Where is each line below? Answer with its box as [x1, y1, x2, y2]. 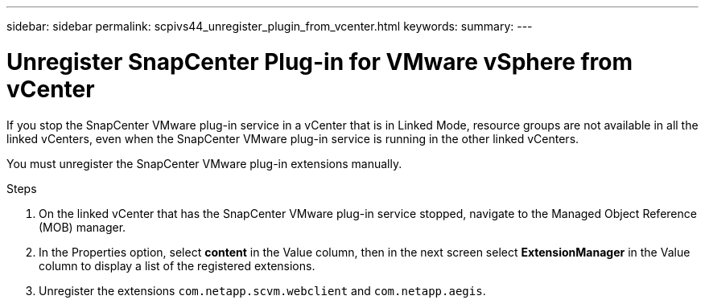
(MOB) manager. [39, 220, 126, 234]
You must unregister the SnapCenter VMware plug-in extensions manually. [6, 156, 402, 170]
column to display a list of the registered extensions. [39, 258, 315, 273]
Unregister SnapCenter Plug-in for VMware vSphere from [6, 47, 633, 76]
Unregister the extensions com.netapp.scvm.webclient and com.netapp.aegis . [39, 283, 486, 298]
